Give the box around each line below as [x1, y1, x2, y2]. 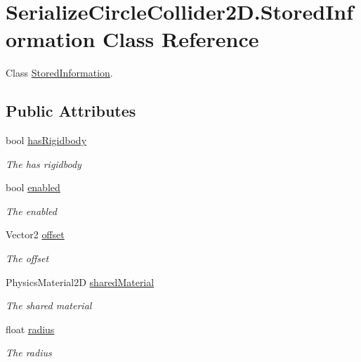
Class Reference [103, 25, 259, 53]
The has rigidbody [6, 156, 81, 171]
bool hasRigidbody [6, 133, 87, 148]
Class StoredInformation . [6, 65, 113, 80]
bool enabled [6, 180, 60, 195]
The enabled [6, 203, 57, 218]
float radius [6, 321, 55, 336]
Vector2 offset [6, 227, 65, 242]
